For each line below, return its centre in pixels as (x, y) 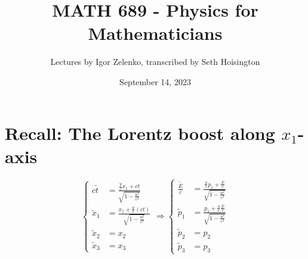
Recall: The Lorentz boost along (140, 132)
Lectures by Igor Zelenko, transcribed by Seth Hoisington (155, 62)
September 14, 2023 (155, 81)
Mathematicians (155, 33)
